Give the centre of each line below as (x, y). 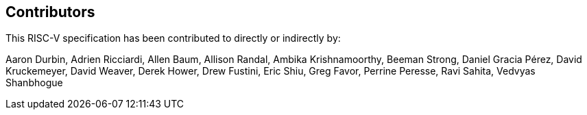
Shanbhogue (34, 83)
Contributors (50, 12)
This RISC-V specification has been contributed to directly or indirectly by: (173, 38)
